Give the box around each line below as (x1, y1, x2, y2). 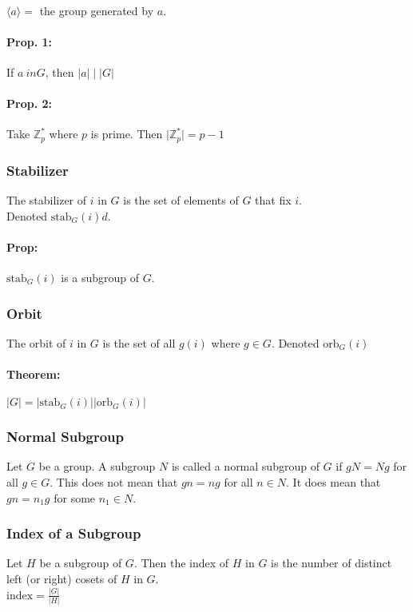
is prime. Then (90, 125, 163, 142)
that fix (255, 192, 292, 209)
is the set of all (102, 334, 176, 351)
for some (54, 489, 96, 506)
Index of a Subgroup (6, 523, 141, 543)
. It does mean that (286, 474, 381, 491)
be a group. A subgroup (38, 458, 156, 475)
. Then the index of (133, 554, 229, 571)
